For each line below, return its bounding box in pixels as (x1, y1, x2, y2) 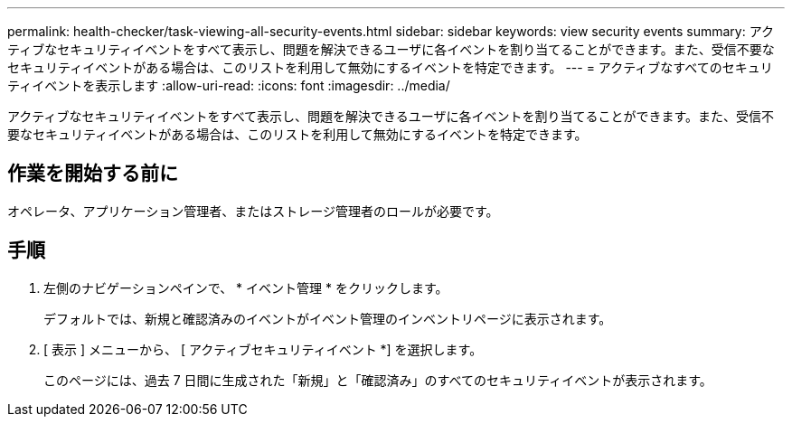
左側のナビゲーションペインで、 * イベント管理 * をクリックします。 (43, 279, 448, 296)
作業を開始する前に (7, 162, 178, 185)
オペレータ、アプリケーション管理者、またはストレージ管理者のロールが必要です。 (7, 203, 499, 219)
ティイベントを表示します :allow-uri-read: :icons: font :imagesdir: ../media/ (7, 78, 450, 93)
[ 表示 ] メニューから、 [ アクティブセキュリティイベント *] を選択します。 (43, 341, 483, 357)
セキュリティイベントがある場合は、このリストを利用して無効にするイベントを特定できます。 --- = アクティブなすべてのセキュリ (7, 60, 773, 75)
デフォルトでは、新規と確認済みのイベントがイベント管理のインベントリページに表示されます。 (43, 310, 612, 326)
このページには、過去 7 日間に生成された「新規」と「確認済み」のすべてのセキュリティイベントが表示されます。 (43, 372, 712, 388)
